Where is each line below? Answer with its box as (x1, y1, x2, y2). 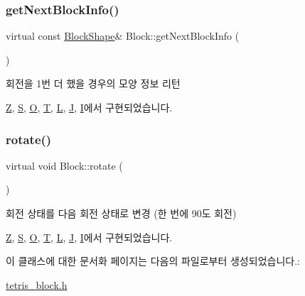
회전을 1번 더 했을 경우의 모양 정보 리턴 (6, 76, 181, 91)
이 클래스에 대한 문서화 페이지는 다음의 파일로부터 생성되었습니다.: (6, 253, 300, 268)
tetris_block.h (6, 277, 68, 292)
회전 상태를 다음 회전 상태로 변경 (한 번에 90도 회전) (6, 206, 237, 220)
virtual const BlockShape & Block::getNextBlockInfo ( (6, 28, 240, 43)
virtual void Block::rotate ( (6, 158, 123, 172)
